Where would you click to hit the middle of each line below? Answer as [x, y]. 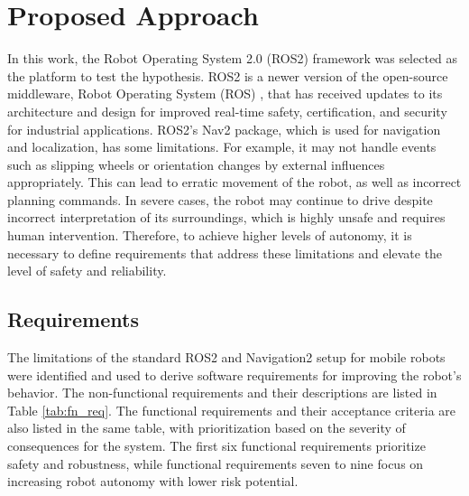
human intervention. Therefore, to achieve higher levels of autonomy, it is [210, 235]
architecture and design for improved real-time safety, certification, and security [227, 111]
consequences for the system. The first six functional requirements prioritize [216, 446]
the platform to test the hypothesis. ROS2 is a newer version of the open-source [228, 75]
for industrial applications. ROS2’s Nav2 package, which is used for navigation [224, 129]
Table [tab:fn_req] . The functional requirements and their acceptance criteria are [231, 410]
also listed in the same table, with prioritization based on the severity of [207, 428]
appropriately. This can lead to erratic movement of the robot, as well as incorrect [234, 182]
